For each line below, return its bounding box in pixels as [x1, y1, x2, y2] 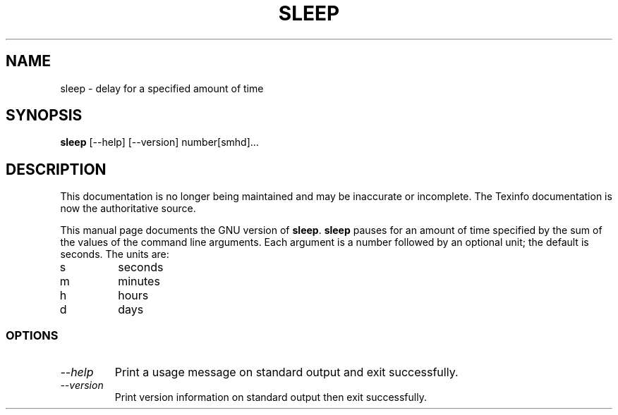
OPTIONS [6, 328, 59, 342]
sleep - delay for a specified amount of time [60, 82, 264, 94]
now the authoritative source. [60, 202, 196, 215]
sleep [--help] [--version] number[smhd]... [60, 136, 259, 149]
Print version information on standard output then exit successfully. [114, 391, 427, 404]
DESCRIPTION [6, 160, 107, 178]
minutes [118, 274, 160, 289]
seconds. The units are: [60, 248, 169, 261]
